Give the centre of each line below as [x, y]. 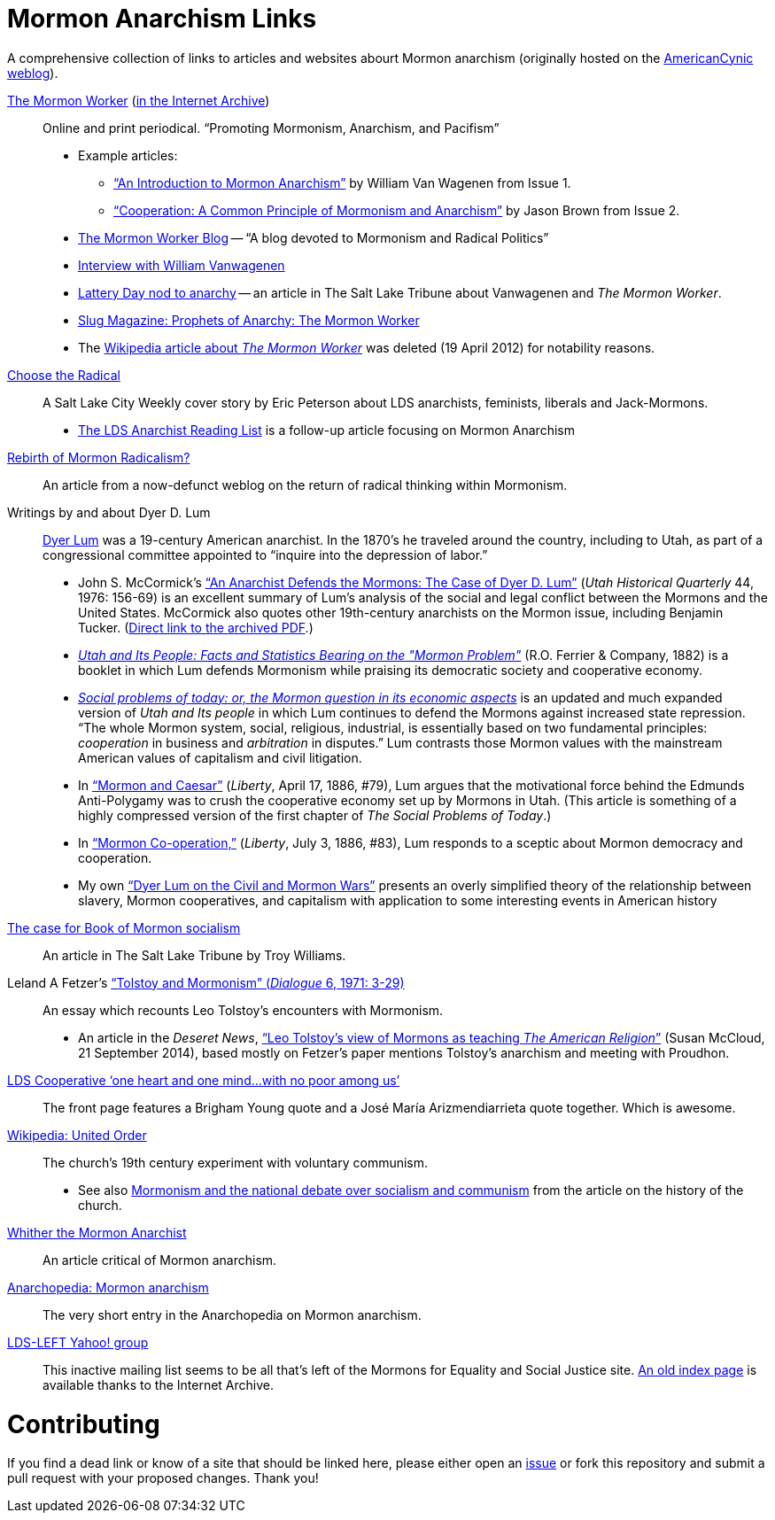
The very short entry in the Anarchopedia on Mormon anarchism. [232, 1314]
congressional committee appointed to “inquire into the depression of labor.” [265, 554]
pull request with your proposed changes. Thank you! [163, 1478]
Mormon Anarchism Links [162, 19]
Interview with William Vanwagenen [182, 265]
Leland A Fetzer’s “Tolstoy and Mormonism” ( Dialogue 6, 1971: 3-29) [206, 982]
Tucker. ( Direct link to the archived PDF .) [196, 627]
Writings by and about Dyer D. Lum [109, 512]
